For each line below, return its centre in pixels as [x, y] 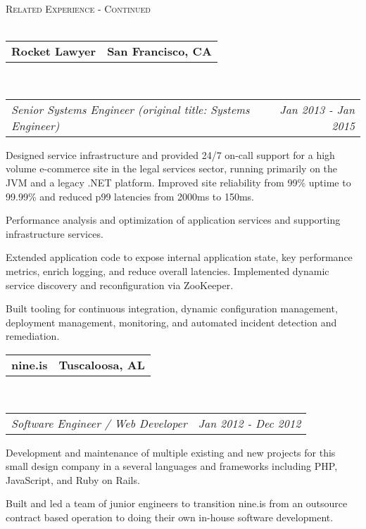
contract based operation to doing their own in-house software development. [170, 517]
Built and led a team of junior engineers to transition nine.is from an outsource [177, 503]
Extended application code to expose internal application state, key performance [179, 257]
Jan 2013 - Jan [317, 109]
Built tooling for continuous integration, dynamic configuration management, [172, 308]
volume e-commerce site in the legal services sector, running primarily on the [172, 168]
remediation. [33, 336]
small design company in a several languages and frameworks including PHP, [172, 466]
